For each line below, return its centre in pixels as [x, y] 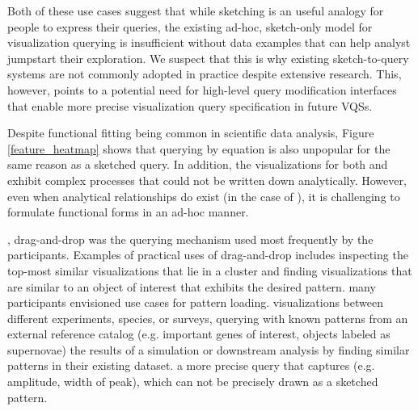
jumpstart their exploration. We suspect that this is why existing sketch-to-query [208, 58]
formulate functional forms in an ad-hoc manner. [128, 212]
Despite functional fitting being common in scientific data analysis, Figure [191, 133]
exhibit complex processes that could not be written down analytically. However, [207, 180]
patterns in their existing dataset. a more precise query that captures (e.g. [191, 365]
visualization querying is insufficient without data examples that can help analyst [209, 42]
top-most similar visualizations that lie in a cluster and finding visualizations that [210, 270]
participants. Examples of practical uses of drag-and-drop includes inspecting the [208, 255]
